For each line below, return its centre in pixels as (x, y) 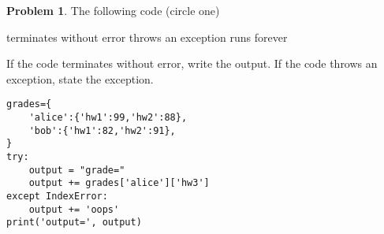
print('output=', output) (74, 223)
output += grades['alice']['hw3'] (119, 183)
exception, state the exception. (80, 78)
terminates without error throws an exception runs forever (147, 37)
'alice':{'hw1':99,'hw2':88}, (108, 118)
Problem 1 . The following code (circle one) (113, 10)
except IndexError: (57, 196)
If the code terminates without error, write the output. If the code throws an (192, 63)
